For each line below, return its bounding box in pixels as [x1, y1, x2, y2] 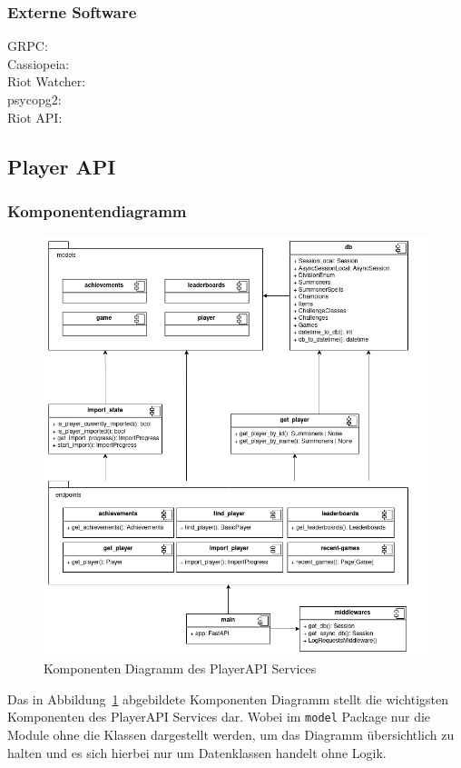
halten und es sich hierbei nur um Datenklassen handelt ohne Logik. [7, 743, 387, 762]
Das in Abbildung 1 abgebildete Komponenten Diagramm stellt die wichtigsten [7, 689, 449, 708]
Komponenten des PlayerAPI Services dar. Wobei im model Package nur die [7, 707, 431, 726]
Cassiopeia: [7, 54, 70, 73]
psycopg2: [7, 90, 62, 108]
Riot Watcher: [7, 72, 86, 91]
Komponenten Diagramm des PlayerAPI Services [44, 659, 317, 678]
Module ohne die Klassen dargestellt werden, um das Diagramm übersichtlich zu [7, 725, 455, 744]
